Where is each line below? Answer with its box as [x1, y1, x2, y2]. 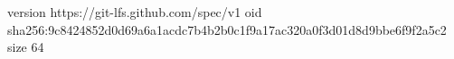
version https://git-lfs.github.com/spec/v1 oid [7, 3, 262, 21]
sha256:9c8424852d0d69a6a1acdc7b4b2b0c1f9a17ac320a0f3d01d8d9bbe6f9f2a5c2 [7, 20, 447, 38]
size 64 [7, 38, 44, 56]
